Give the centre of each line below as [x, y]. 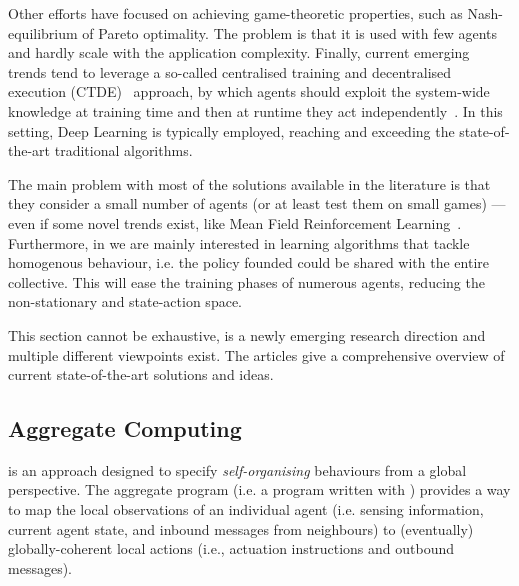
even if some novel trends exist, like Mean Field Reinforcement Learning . [235, 222]
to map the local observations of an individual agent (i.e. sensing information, [246, 509]
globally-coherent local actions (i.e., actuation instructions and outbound [231, 548]
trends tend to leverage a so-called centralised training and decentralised [230, 71]
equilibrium [43, 32]
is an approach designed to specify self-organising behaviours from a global [237, 469]
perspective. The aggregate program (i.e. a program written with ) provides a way [259, 489]
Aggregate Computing [125, 428]
